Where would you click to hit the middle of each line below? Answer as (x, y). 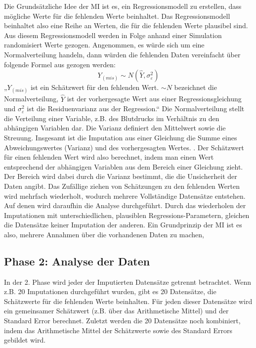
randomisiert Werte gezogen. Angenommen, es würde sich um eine (104, 45)
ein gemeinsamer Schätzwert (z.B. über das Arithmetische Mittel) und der (116, 311)
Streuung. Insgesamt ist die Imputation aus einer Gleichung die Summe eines (121, 137)
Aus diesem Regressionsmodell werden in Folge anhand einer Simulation (113, 35)
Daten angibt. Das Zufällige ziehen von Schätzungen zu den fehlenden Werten (122, 186)
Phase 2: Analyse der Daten (77, 261)
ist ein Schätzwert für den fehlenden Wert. (95, 87)
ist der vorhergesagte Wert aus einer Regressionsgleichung (154, 99)
